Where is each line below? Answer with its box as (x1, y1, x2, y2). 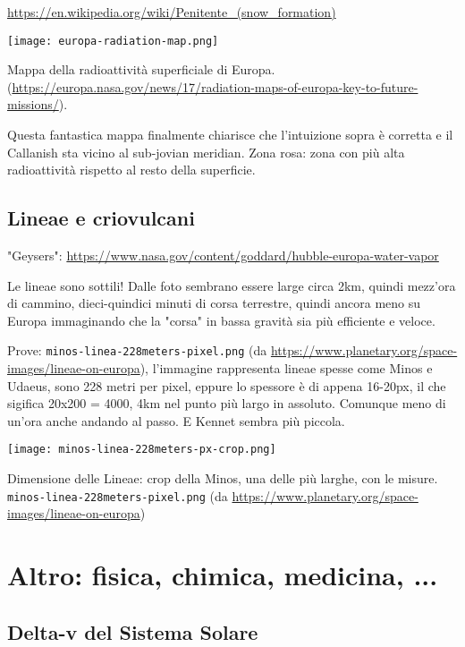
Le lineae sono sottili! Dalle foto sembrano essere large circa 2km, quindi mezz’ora (7, 276, 456, 294)
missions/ (7, 95, 59, 114)
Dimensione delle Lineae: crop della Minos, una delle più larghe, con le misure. (7, 469, 438, 488)
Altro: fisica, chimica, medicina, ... (7, 557, 438, 593)
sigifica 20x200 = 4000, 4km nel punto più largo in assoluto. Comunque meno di (7, 394, 446, 413)
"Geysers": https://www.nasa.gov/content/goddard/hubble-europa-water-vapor (7, 246, 439, 265)
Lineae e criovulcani (7, 204, 195, 232)
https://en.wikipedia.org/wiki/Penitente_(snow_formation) (7, 3, 336, 21)
